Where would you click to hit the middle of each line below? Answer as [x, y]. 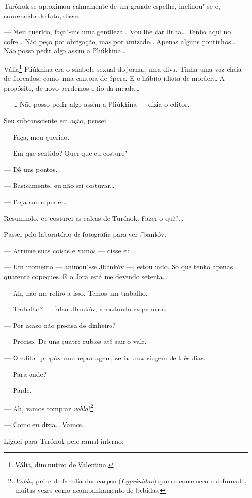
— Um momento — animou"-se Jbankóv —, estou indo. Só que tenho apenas [118, 267]
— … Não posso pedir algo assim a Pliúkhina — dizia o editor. [97, 104]
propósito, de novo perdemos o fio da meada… [72, 87]
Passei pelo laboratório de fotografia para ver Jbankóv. [85, 234]
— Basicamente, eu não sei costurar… [59, 185]
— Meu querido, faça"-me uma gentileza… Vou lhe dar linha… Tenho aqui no [118, 32]
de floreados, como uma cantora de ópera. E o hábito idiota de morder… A [114, 78]
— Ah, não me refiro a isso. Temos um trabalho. [76, 292]
